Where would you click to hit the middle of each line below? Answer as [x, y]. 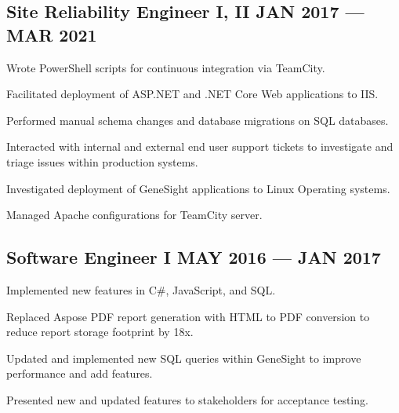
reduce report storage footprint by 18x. [100, 332]
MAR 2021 [52, 34]
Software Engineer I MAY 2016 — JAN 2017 [194, 257]
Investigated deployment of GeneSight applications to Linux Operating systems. [198, 188]
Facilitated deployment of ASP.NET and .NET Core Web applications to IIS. [192, 94]
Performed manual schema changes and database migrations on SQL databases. [198, 120]
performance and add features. [80, 373]
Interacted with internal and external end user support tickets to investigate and [200, 146]
